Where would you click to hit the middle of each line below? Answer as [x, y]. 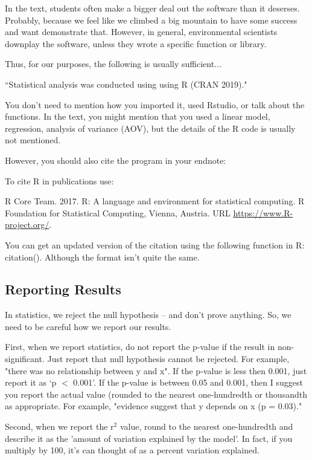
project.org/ [27, 225]
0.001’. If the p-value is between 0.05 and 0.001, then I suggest [188, 382]
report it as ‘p [31, 382]
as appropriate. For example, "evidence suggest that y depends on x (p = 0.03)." [154, 406]
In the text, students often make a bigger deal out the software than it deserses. [152, 8]
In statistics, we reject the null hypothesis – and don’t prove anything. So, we [148, 315]
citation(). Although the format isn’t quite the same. [102, 257]
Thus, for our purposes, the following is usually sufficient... [113, 64]
